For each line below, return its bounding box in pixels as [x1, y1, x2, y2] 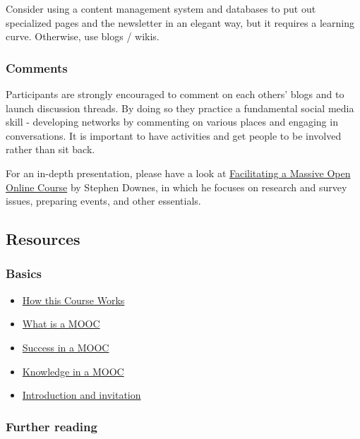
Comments [6, 59, 68, 76]
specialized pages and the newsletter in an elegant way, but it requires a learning [6, 15, 354, 30]
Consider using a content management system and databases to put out [6, 1, 316, 16]
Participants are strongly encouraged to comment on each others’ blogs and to [6, 87, 344, 101]
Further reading [6, 417, 97, 435]
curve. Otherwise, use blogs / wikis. [6, 29, 160, 44]
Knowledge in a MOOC [22, 363, 124, 378]
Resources [6, 228, 80, 250]
